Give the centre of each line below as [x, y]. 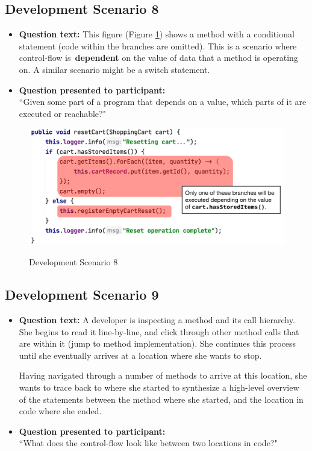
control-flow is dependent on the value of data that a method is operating [158, 58]
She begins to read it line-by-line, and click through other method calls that [159, 331]
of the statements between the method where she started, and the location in [161, 399]
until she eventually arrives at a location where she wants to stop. [140, 355]
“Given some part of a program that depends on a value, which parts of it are [163, 102]
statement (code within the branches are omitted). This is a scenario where [158, 46]
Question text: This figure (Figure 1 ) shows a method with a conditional [157, 34]
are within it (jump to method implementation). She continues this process [158, 343]
